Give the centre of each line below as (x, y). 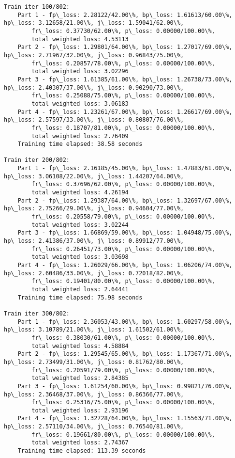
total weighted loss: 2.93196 (80, 410)
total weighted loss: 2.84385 (80, 378)
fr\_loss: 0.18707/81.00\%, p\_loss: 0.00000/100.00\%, (123, 128)
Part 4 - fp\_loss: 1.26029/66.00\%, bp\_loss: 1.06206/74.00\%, (125, 265)
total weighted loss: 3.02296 (80, 71)
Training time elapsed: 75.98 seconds (80, 297)
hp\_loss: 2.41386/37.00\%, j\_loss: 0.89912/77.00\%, (94, 241)
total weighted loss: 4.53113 (80, 39)
